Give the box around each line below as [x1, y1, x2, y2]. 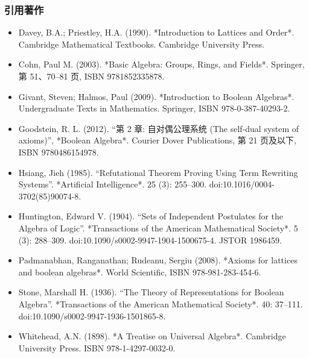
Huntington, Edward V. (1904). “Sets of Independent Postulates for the [18, 210, 284, 222]
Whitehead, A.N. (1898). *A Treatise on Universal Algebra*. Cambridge [18, 330, 286, 342]
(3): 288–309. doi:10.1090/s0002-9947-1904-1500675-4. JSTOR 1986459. [18, 233, 282, 246]
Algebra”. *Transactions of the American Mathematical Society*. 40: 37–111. [18, 297, 303, 310]
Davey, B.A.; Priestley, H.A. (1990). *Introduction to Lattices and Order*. [18, 26, 295, 39]
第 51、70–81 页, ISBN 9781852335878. [18, 70, 165, 82]
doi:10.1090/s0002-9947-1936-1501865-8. [18, 309, 166, 322]
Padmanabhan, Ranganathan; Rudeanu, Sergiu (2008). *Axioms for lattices [18, 254, 298, 266]
